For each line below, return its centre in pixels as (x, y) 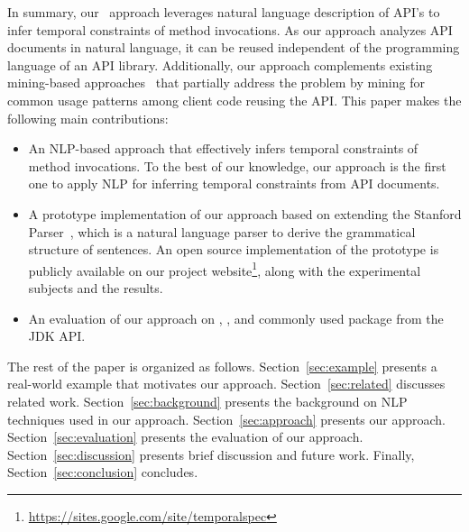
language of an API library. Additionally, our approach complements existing (220, 64)
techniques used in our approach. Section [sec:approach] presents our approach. (226, 419)
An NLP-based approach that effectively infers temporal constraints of (223, 148)
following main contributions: (88, 118)
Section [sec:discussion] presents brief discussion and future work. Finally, (211, 454)
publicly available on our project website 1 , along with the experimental (225, 269)
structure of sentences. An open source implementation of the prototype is (234, 249)
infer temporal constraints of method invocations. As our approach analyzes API (230, 29)
